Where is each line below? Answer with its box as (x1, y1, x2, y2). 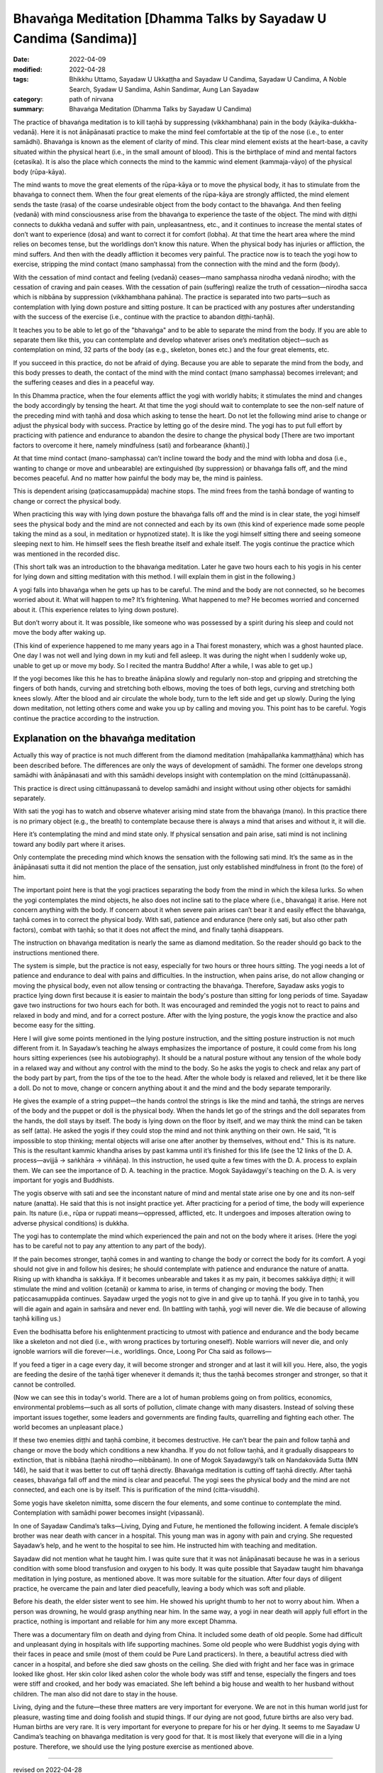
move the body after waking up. (13, 628, 106, 637)
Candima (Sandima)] (13, 30, 138, 46)
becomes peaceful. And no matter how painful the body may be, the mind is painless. (13, 474, 263, 482)
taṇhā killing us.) (13, 1314, 62, 1323)
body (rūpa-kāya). (13, 167, 67, 176)
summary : (13, 105, 45, 113)
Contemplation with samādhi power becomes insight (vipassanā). (13, 1508, 205, 1517)
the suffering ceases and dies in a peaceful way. (13, 378, 155, 387)
